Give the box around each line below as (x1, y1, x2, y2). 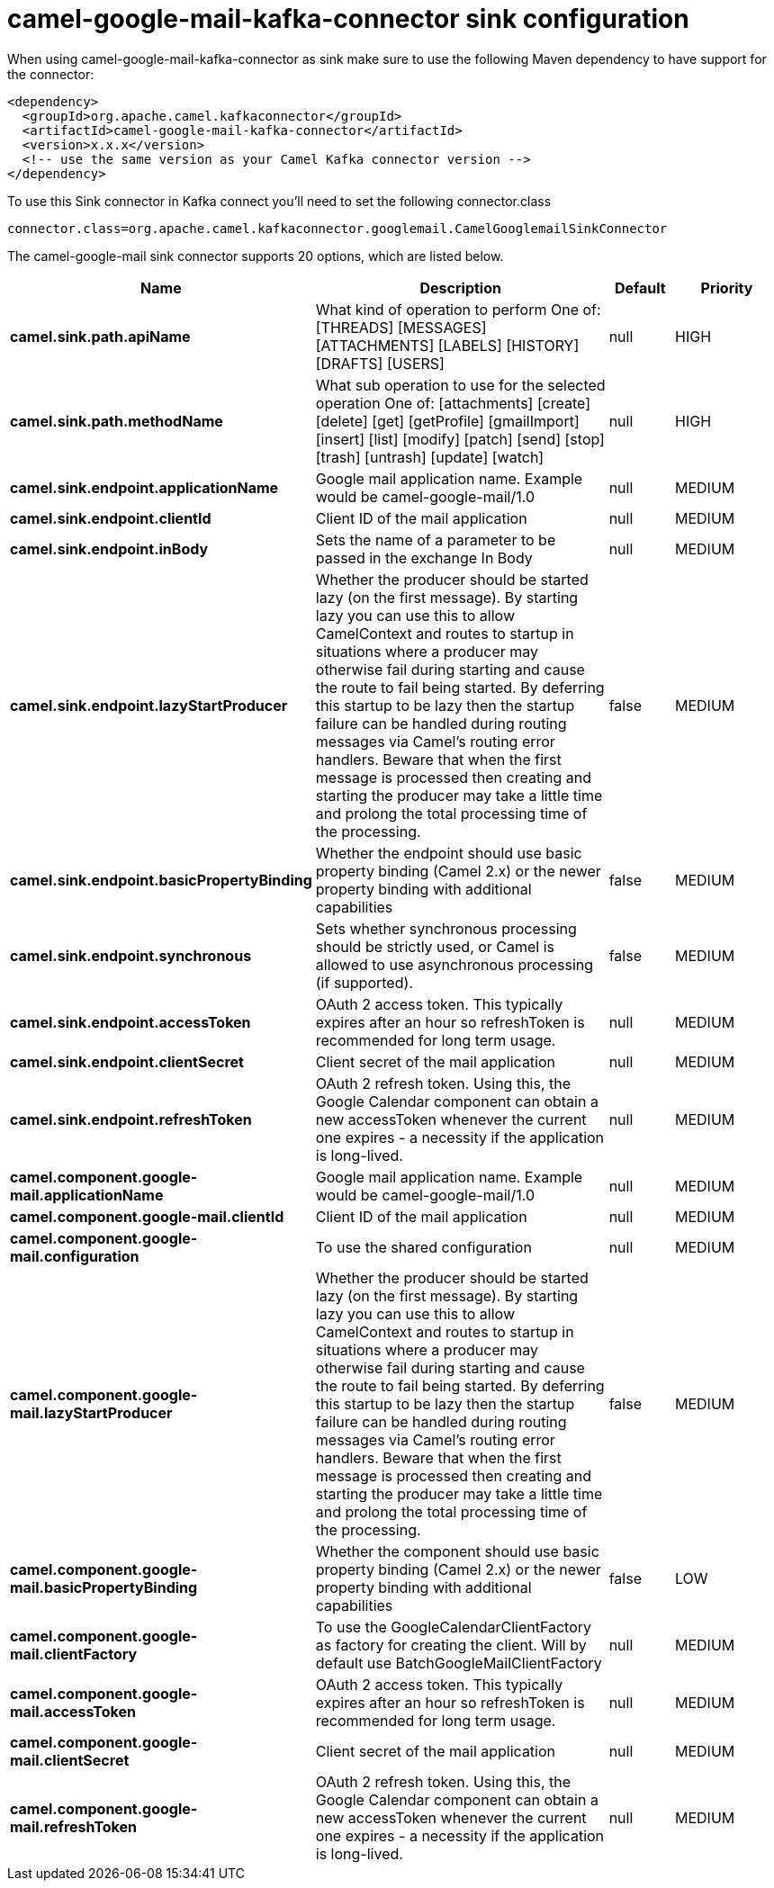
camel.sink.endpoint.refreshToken (10, 1110, 252, 1128)
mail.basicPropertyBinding (10, 1578, 198, 1596)
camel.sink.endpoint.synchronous (10, 946, 252, 965)
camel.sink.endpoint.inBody (10, 539, 209, 558)
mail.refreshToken (10, 1817, 138, 1836)
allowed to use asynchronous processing (315, 955, 594, 974)
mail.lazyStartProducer (10, 1403, 173, 1422)
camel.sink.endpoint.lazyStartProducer (10, 696, 288, 715)
